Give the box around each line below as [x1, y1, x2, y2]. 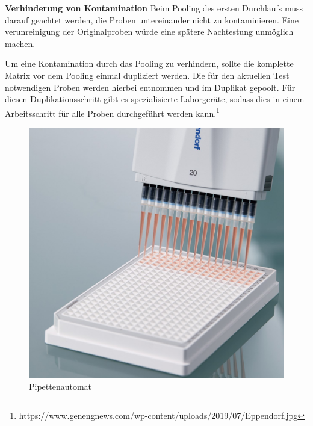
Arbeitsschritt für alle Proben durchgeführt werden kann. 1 [5, 105, 220, 119]
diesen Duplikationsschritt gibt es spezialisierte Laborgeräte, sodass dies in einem [5, 93, 305, 105]
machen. [5, 37, 36, 49]
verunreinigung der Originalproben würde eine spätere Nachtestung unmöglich [5, 25, 294, 38]
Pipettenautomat [29, 380, 92, 392]
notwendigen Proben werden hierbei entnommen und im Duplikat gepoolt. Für [5, 81, 296, 93]
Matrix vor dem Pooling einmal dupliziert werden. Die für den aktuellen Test [5, 69, 290, 81]
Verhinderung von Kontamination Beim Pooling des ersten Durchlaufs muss [5, 2, 303, 14]
